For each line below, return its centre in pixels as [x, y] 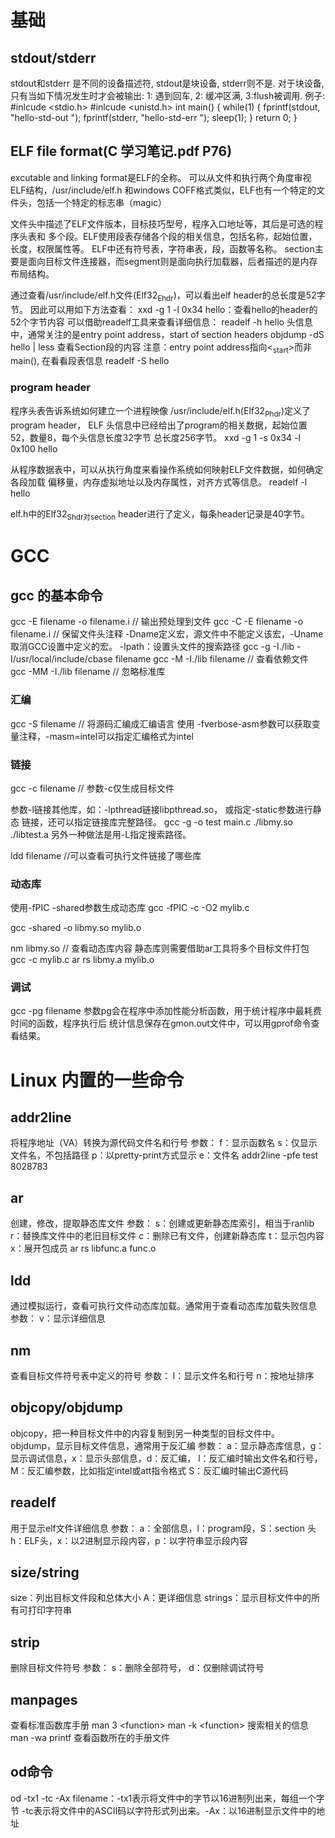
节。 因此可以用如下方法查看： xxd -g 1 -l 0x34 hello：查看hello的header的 [164, 309]
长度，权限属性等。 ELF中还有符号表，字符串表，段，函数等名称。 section [162, 248]
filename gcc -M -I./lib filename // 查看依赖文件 [212, 659]
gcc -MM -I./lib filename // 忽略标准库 [88, 672]
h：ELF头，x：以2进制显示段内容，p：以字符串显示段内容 [129, 1540]
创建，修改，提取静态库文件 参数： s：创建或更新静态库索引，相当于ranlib [162, 1223]
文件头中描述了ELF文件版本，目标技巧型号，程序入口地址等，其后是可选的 [162, 223]
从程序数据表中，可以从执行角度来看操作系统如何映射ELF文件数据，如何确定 [167, 469]
